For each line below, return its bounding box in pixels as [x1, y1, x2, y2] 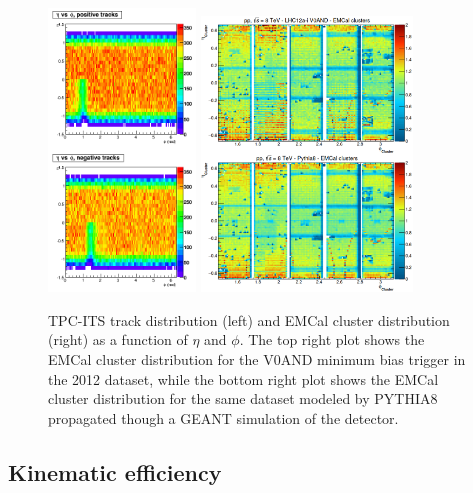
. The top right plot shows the [239, 329, 425, 350]
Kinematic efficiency [8, 456, 222, 487]
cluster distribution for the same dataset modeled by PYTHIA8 [48, 388, 438, 409]
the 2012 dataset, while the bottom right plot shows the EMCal [48, 368, 439, 389]
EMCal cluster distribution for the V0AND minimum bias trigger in [48, 348, 466, 369]
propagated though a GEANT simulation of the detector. [48, 407, 399, 428]
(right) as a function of [48, 329, 188, 350]
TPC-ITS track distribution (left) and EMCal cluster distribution [48, 309, 450, 330]
